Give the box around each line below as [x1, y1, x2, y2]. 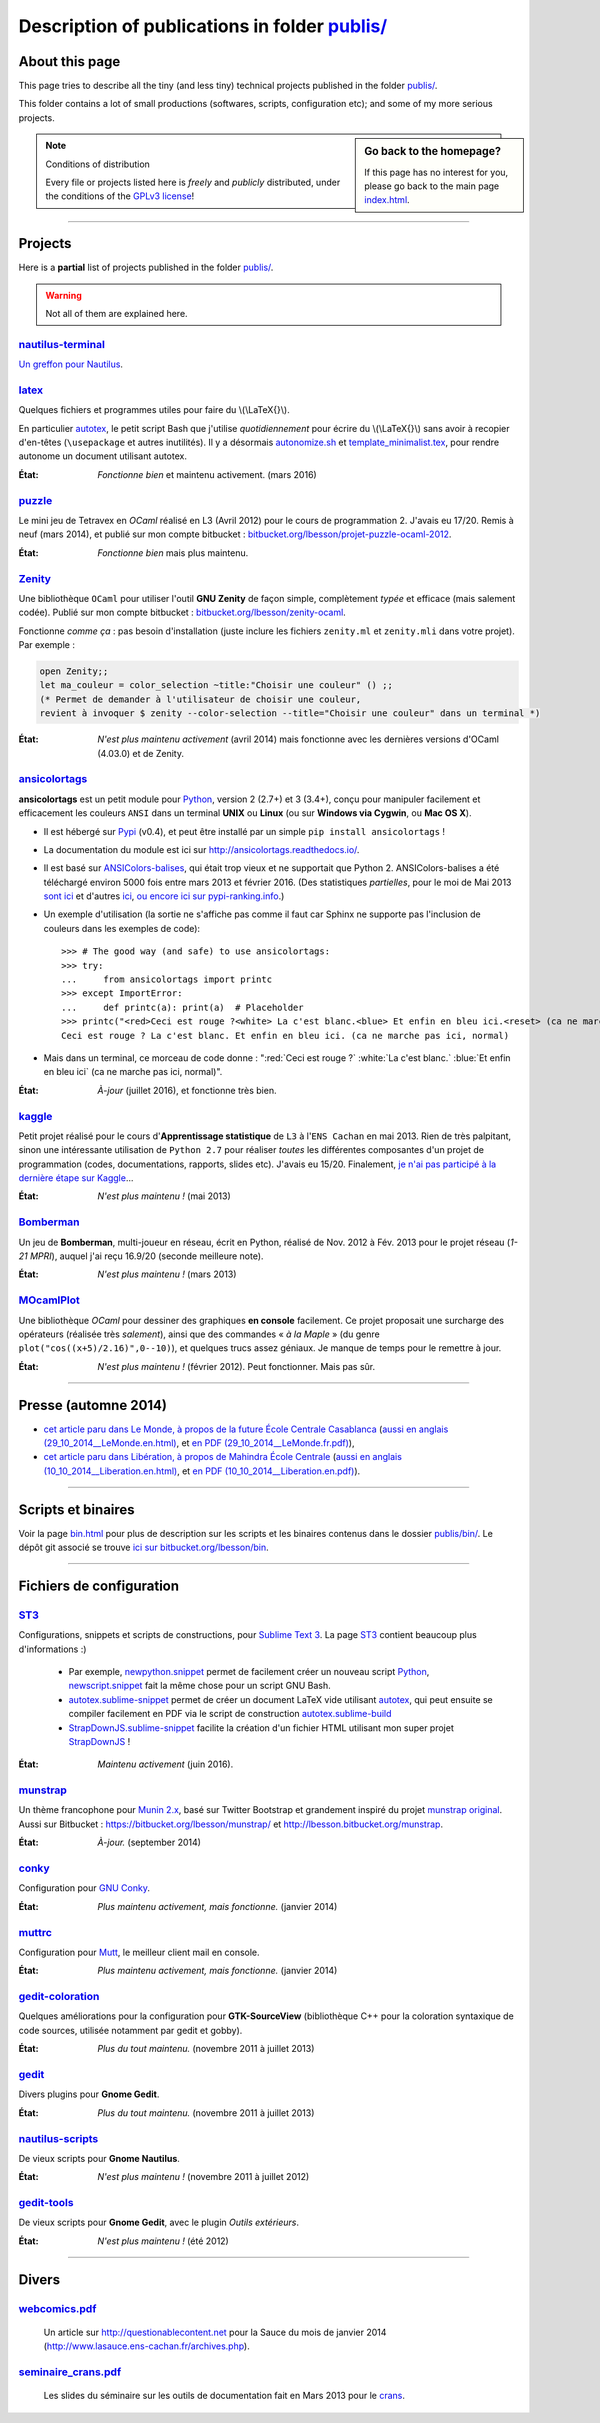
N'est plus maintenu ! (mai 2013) [97, 1190, 231, 1202]
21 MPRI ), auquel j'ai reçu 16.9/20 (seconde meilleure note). [18, 1250, 264, 1262]
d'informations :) [18, 1643, 87, 1655]
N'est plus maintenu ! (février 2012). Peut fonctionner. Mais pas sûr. [97, 1360, 376, 1372]
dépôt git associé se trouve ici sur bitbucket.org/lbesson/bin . [18, 1541, 269, 1554]
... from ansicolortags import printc [61, 974, 273, 985]
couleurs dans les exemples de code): [43, 922, 200, 934]
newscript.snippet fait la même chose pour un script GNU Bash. [68, 1680, 332, 1692]
